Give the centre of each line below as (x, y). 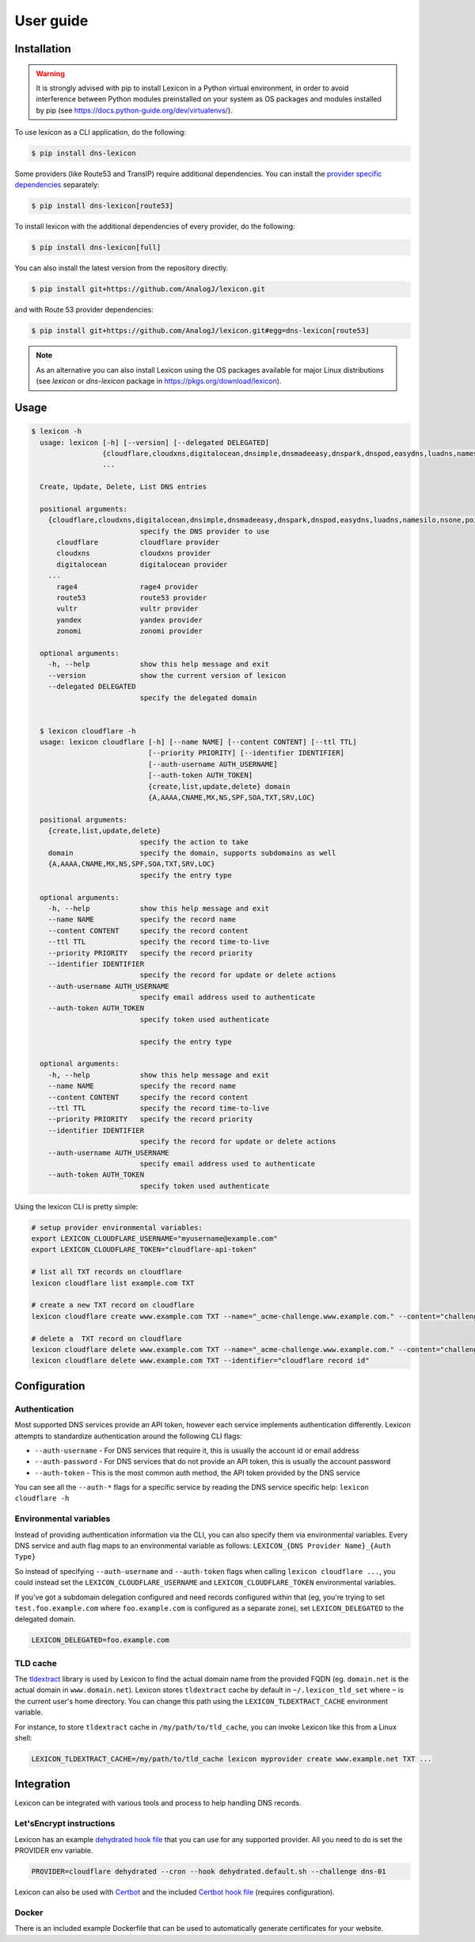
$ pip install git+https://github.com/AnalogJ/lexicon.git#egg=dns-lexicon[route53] (200, 331)
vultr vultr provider (127, 609)
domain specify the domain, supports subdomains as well (192, 853)
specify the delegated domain (198, 697)
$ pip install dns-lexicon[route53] (103, 206)
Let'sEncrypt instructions (65, 1824)
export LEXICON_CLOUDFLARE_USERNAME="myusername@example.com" (154, 1239)
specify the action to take (194, 842)
